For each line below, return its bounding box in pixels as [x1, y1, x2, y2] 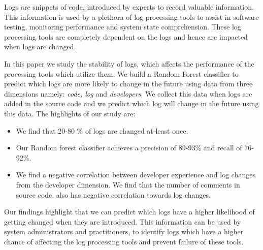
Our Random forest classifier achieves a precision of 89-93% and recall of [16, 142, 242, 153]
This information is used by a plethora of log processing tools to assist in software [4, 11, 259, 22]
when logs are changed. [4, 41, 76, 52]
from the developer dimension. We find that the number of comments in [16, 179, 240, 190]
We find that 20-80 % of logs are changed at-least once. [16, 125, 188, 136]
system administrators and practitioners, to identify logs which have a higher [4, 226, 244, 237]
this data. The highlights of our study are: [4, 108, 136, 118]
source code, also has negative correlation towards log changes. [16, 189, 211, 200]
